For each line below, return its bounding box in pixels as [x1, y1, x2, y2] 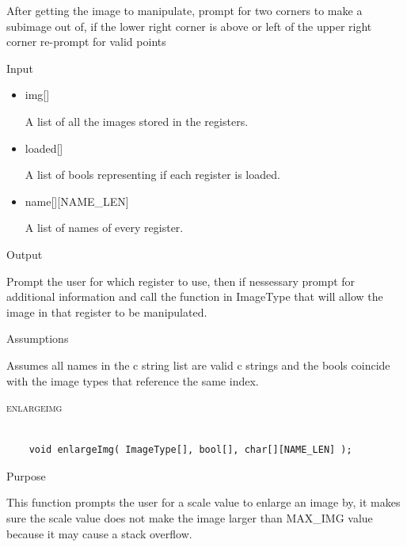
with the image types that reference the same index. [6, 372, 259, 389]
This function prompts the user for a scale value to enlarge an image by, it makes [6, 494, 401, 511]
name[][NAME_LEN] [25, 192, 129, 209]
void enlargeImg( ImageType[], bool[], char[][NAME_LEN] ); [29, 444, 352, 456]
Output [6, 245, 43, 262]
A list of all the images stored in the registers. [25, 112, 249, 129]
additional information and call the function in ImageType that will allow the [6, 288, 383, 305]
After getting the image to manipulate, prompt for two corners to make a [6, 2, 363, 18]
